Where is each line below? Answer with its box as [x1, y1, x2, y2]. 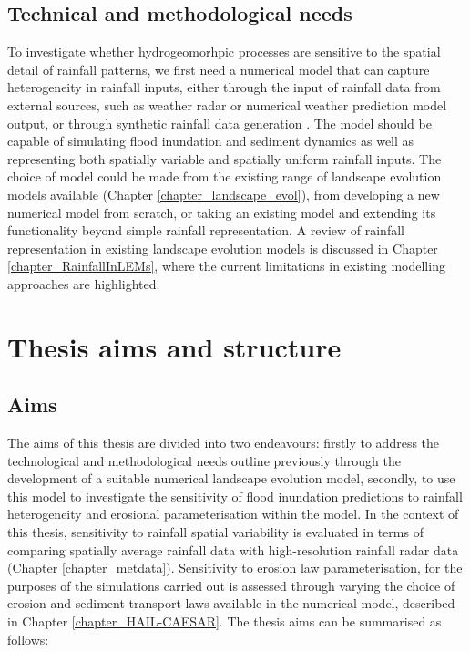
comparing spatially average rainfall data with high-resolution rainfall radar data [7, 540, 459, 559]
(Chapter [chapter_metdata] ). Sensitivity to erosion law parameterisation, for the [7, 558, 463, 577]
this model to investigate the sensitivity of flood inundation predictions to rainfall [7, 486, 463, 505]
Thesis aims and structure [7, 327, 342, 365]
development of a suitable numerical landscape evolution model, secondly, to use [7, 469, 455, 488]
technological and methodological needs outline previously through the [7, 450, 401, 470]
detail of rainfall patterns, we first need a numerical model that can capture [7, 59, 430, 78]
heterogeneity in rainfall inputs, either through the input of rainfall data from [7, 78, 441, 97]
